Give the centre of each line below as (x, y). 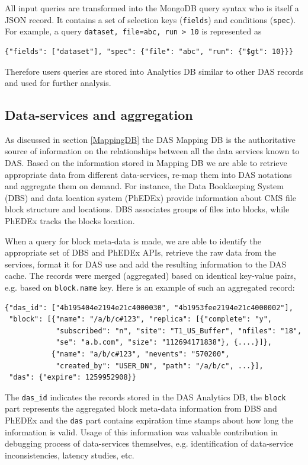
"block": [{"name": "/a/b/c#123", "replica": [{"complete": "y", (141, 319)
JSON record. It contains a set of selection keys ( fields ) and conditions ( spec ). (150, 19)
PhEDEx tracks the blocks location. (70, 221)
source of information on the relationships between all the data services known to (152, 151)
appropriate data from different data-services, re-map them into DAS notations (148, 174)
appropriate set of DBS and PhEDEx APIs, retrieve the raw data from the (140, 252)
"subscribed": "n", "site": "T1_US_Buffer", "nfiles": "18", (179, 331)
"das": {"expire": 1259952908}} (73, 378)
